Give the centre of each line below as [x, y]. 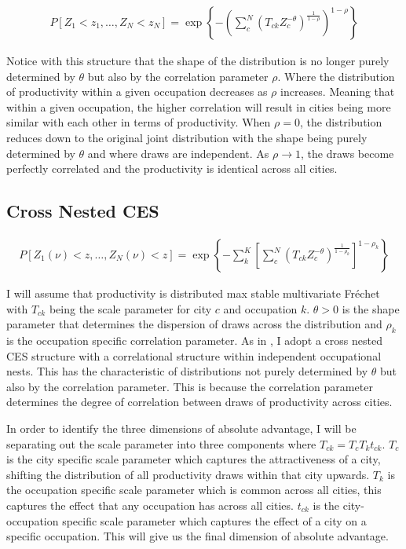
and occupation [260, 308]
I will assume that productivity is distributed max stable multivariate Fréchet [193, 293]
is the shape [371, 308]
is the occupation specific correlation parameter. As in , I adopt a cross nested [194, 340]
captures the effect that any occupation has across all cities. [150, 505]
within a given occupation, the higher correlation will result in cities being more [199, 106]
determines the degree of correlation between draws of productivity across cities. [199, 402]
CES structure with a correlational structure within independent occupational [194, 355]
